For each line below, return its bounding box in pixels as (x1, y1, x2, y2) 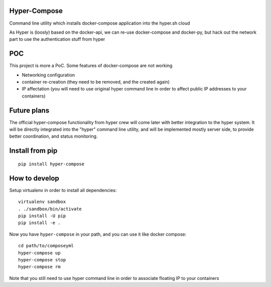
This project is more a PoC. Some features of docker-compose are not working (9, 63, 173, 69)
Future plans (9, 106, 50, 115)
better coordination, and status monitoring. (9, 133, 98, 139)
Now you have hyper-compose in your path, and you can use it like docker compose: (9, 231, 187, 237)
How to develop (9, 174, 60, 182)
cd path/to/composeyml (18, 243, 74, 249)
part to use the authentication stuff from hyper (9, 36, 105, 42)
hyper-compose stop (18, 257, 66, 262)
